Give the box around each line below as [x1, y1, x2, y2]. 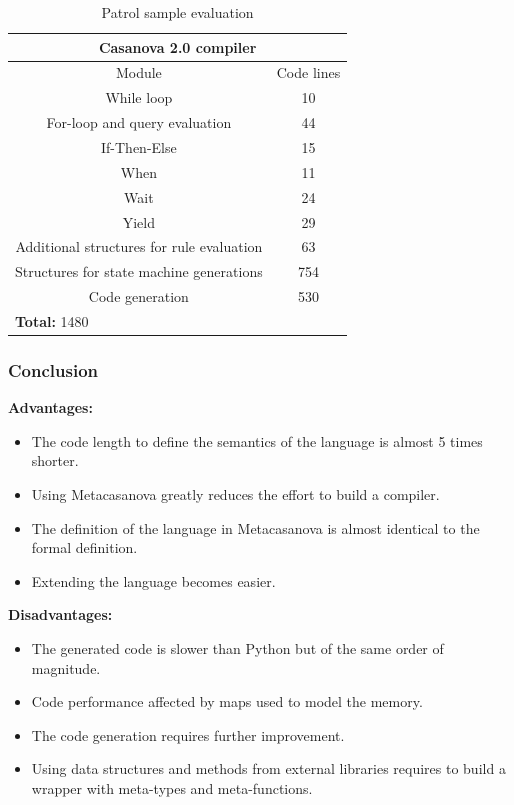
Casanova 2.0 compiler [98, 36, 257, 57]
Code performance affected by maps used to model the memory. [31, 691, 423, 712]
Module [115, 62, 162, 83]
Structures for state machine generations [15, 261, 263, 282]
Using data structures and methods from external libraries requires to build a [31, 758, 506, 779]
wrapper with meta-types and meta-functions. [31, 777, 313, 798]
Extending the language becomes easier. [31, 570, 276, 591]
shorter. [31, 450, 79, 471]
